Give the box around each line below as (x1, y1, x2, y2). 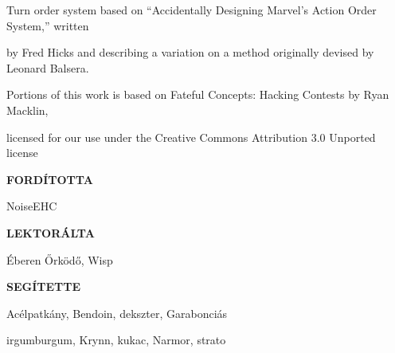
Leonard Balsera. (6, 59, 89, 76)
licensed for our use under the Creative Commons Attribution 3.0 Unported (6, 128, 376, 145)
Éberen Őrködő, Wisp (6, 251, 113, 268)
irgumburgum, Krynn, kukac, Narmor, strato (6, 331, 226, 348)
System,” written (6, 17, 89, 33)
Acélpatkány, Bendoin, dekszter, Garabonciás (6, 304, 228, 321)
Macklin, (6, 101, 49, 118)
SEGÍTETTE (6, 278, 81, 295)
